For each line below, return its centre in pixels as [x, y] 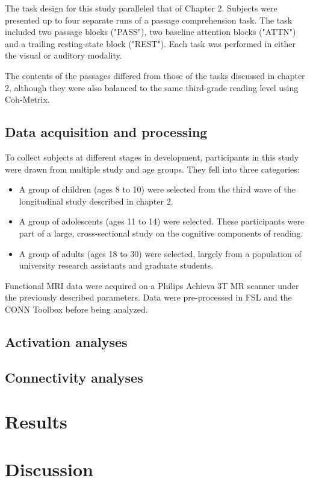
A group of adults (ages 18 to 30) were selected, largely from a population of [160, 253]
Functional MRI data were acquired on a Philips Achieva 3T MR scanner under [152, 285]
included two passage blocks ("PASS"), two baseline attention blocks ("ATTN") [150, 32]
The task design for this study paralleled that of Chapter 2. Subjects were [141, 8]
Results [36, 422]
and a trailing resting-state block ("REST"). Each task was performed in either [150, 43]
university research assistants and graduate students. [116, 265]
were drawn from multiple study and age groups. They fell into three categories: [152, 169]
